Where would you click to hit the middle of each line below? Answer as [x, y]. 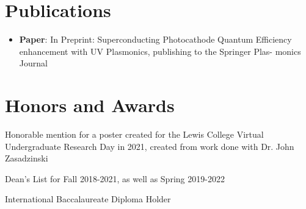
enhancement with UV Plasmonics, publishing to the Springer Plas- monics [160, 51]
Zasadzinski [27, 158]
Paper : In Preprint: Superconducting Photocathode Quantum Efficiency [155, 39]
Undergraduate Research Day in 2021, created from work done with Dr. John [150, 146]
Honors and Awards [90, 105]
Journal [33, 63]
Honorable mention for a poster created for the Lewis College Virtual [134, 134]
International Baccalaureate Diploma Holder [88, 199]
